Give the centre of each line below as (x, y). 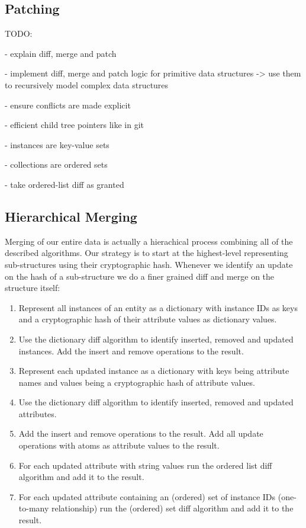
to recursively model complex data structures (87, 84)
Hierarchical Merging (71, 216)
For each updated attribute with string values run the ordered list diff (145, 465)
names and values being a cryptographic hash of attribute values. (137, 382)
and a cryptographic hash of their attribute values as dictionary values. (148, 319)
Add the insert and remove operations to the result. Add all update (141, 433)
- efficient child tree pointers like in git (75, 125)
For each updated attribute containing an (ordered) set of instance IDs (147, 496)
